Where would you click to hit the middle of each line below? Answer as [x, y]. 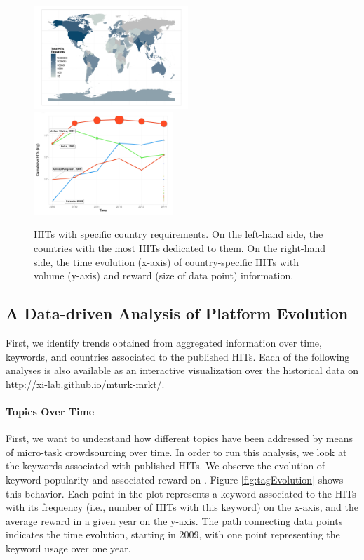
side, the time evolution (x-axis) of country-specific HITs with [166, 261]
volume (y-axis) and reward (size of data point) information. [164, 275]
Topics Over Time [50, 411]
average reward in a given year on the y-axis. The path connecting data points [174, 520]
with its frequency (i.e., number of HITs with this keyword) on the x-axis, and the [182, 507]
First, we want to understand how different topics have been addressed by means [180, 438]
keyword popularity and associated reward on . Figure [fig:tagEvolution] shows [175, 479]
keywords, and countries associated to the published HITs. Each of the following [178, 356]
